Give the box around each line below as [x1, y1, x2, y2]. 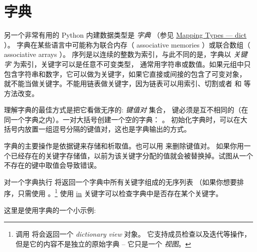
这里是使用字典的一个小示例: [4, 204, 96, 215]
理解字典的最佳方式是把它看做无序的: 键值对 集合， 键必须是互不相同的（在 [4, 104, 248, 115]
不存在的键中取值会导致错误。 [4, 160, 101, 170]
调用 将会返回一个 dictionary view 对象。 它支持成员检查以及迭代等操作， [15, 229, 251, 239]
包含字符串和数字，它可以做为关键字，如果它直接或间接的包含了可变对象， [4, 68, 246, 79]
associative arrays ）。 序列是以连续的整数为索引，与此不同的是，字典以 [4, 49, 231, 59]
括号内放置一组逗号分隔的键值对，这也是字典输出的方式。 [4, 124, 191, 134]
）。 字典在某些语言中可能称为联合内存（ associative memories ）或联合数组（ [4, 39, 251, 50]
